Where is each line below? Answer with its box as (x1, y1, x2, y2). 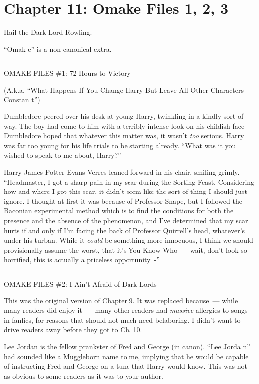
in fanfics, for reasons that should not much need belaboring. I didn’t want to (4, 314, 241, 325)
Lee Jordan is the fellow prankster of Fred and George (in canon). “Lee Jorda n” (4, 341, 250, 351)
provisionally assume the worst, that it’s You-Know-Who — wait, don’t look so (4, 244, 247, 255)
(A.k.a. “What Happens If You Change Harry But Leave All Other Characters (4, 84, 244, 95)
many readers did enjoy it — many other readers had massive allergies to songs (4, 305, 248, 315)
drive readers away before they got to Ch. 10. (4, 324, 142, 335)
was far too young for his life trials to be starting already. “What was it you (4, 140, 236, 150)
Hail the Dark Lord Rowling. (4, 27, 92, 37)
